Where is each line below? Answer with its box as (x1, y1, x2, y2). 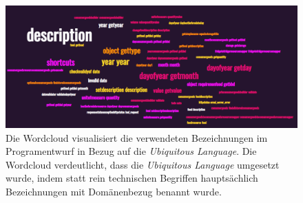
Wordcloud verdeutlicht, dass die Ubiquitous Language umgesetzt (6, 157, 280, 171)
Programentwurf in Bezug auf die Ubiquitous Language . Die (6, 144, 257, 158)
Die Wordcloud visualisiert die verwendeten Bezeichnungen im (6, 130, 268, 145)
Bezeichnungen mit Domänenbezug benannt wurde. (6, 184, 222, 199)
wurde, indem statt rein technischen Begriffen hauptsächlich (6, 171, 258, 185)
